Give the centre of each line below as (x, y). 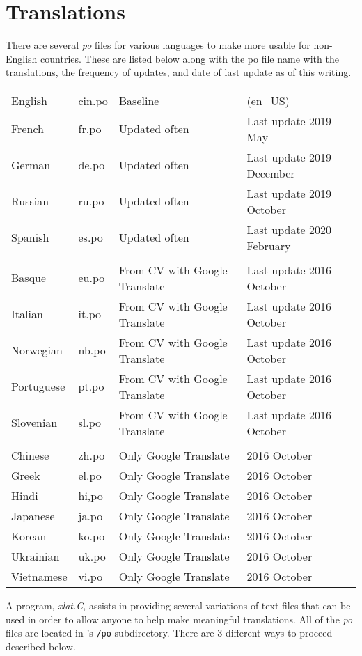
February (269, 245)
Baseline (139, 100)
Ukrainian (36, 556)
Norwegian (37, 350)
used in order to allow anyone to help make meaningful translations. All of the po (179, 619)
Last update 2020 (289, 229)
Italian (27, 314)
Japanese (33, 515)
